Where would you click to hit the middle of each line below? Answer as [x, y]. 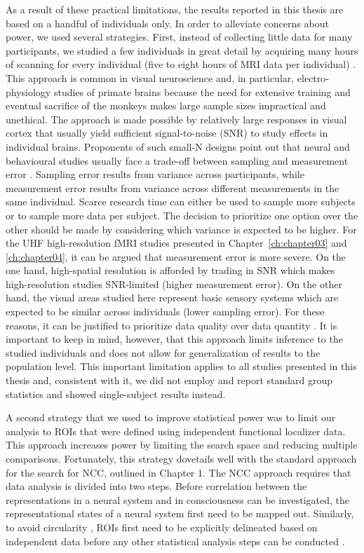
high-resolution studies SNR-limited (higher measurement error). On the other [174, 284]
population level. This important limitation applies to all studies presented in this [181, 366]
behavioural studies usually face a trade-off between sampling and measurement [177, 160]
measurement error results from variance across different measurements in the [173, 187]
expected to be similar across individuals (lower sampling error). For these [165, 312]
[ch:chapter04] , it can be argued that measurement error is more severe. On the [176, 256]
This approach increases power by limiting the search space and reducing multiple [182, 445]
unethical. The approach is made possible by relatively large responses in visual [176, 119]
